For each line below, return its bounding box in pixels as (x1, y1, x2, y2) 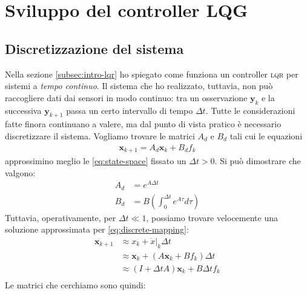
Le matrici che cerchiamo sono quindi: (5, 278, 146, 291)
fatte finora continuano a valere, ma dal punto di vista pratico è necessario (5, 118, 282, 130)
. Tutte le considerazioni (205, 104, 295, 116)
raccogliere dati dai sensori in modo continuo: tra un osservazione (5, 91, 248, 104)
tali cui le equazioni (229, 129, 303, 142)
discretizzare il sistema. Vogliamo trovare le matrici (5, 129, 195, 142)
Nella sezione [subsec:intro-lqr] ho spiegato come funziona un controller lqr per (5, 67, 299, 80)
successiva (5, 104, 42, 116)
